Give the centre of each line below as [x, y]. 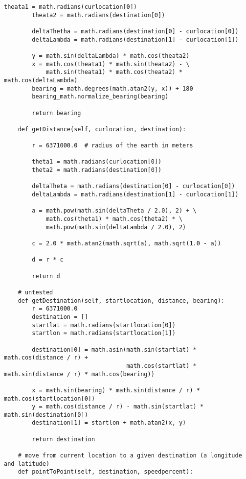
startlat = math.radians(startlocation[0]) [104, 325]
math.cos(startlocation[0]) [50, 398]
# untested [35, 292]
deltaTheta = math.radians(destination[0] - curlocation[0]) [134, 186]
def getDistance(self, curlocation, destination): [102, 129]
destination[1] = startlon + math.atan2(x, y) [109, 423]
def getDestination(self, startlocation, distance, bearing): [121, 300]
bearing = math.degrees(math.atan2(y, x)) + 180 [112, 88]
